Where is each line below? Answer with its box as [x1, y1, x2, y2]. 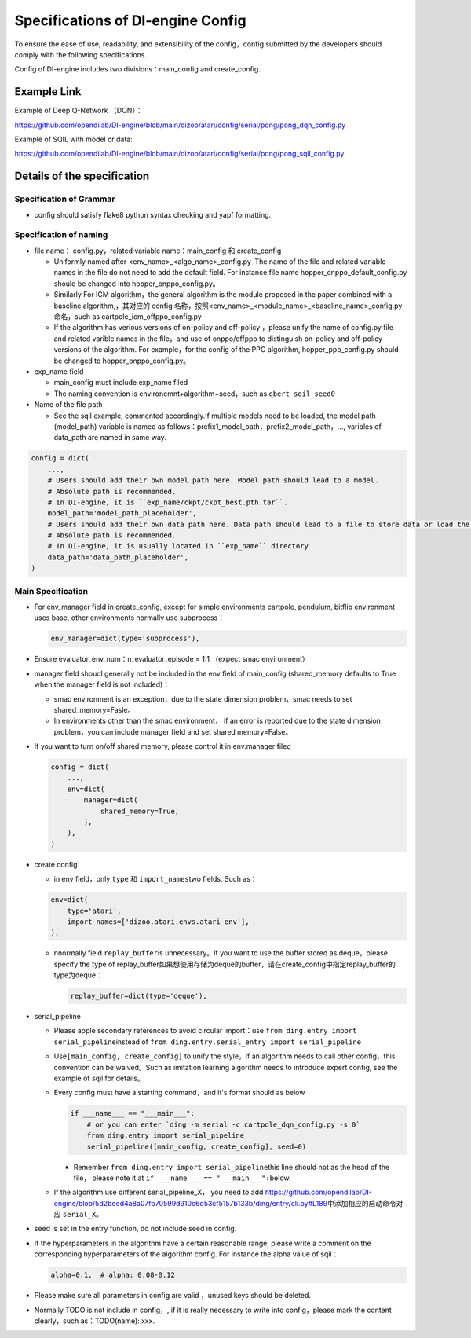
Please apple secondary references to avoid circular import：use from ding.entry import [53, 1026, 357, 1036]
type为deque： [53, 970, 104, 980]
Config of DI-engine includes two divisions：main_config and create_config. [14, 64, 261, 74]
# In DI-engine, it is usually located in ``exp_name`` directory [47, 542, 309, 551]
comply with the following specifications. [14, 49, 147, 59]
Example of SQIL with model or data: [14, 134, 133, 145]
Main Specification [14, 585, 89, 596]
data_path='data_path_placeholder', [47, 552, 188, 562]
